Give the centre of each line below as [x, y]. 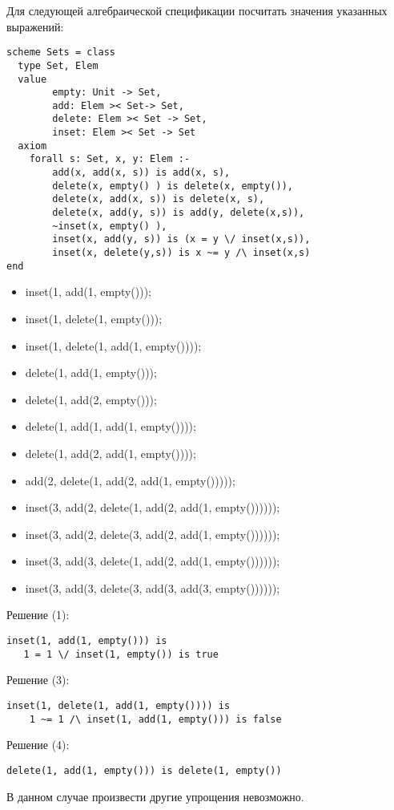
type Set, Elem [58, 65]
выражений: [35, 26]
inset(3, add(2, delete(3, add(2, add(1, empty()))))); [153, 534]
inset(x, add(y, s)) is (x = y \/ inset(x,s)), [181, 239]
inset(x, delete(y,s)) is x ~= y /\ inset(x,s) [181, 253]
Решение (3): [38, 680]
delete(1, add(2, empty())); [91, 399]
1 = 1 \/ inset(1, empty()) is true [121, 654]
